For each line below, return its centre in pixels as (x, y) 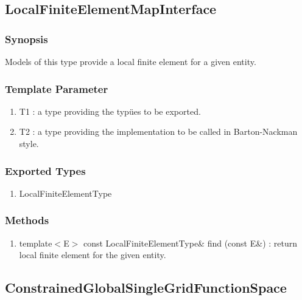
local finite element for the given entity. (93, 255)
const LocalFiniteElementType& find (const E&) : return (190, 243)
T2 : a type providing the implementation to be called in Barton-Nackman (158, 131)
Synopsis (26, 39)
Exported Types (45, 170)
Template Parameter (57, 88)
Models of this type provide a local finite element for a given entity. (131, 61)
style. (29, 143)
